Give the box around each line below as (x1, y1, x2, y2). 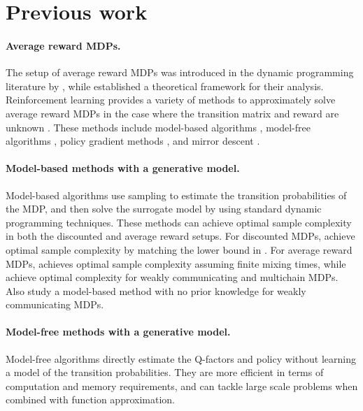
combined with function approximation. (6, 392, 175, 407)
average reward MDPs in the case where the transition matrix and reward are (6, 106, 339, 120)
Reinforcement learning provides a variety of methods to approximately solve (6, 92, 336, 107)
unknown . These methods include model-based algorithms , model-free (6, 120, 311, 134)
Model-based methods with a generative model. (6, 161, 240, 175)
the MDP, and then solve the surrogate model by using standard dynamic (6, 201, 322, 216)
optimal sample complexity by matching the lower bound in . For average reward (6, 242, 353, 257)
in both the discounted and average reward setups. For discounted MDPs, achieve (6, 229, 355, 243)
